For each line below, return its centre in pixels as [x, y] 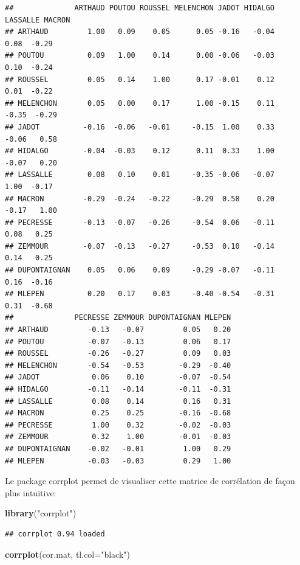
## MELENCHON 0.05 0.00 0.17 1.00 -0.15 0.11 [140, 103]
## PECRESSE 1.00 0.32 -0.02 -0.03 [118, 425]
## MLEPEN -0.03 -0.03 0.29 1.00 [118, 461]
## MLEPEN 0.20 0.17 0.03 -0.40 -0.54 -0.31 [140, 294]
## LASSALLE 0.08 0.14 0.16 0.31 [118, 401]
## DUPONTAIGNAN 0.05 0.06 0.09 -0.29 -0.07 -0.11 [140, 270]
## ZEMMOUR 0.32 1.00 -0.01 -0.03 [118, 437]
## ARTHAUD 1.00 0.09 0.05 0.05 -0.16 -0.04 [140, 32]
